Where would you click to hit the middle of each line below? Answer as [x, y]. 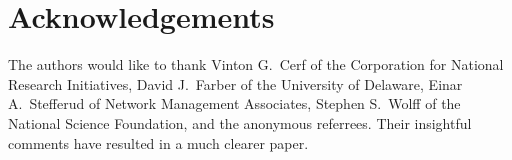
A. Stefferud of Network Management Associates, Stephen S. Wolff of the [234, 103]
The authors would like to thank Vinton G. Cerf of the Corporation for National [256, 64]
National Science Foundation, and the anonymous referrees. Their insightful [240, 122]
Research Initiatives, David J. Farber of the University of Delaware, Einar [235, 83]
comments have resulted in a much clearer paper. [158, 142]
